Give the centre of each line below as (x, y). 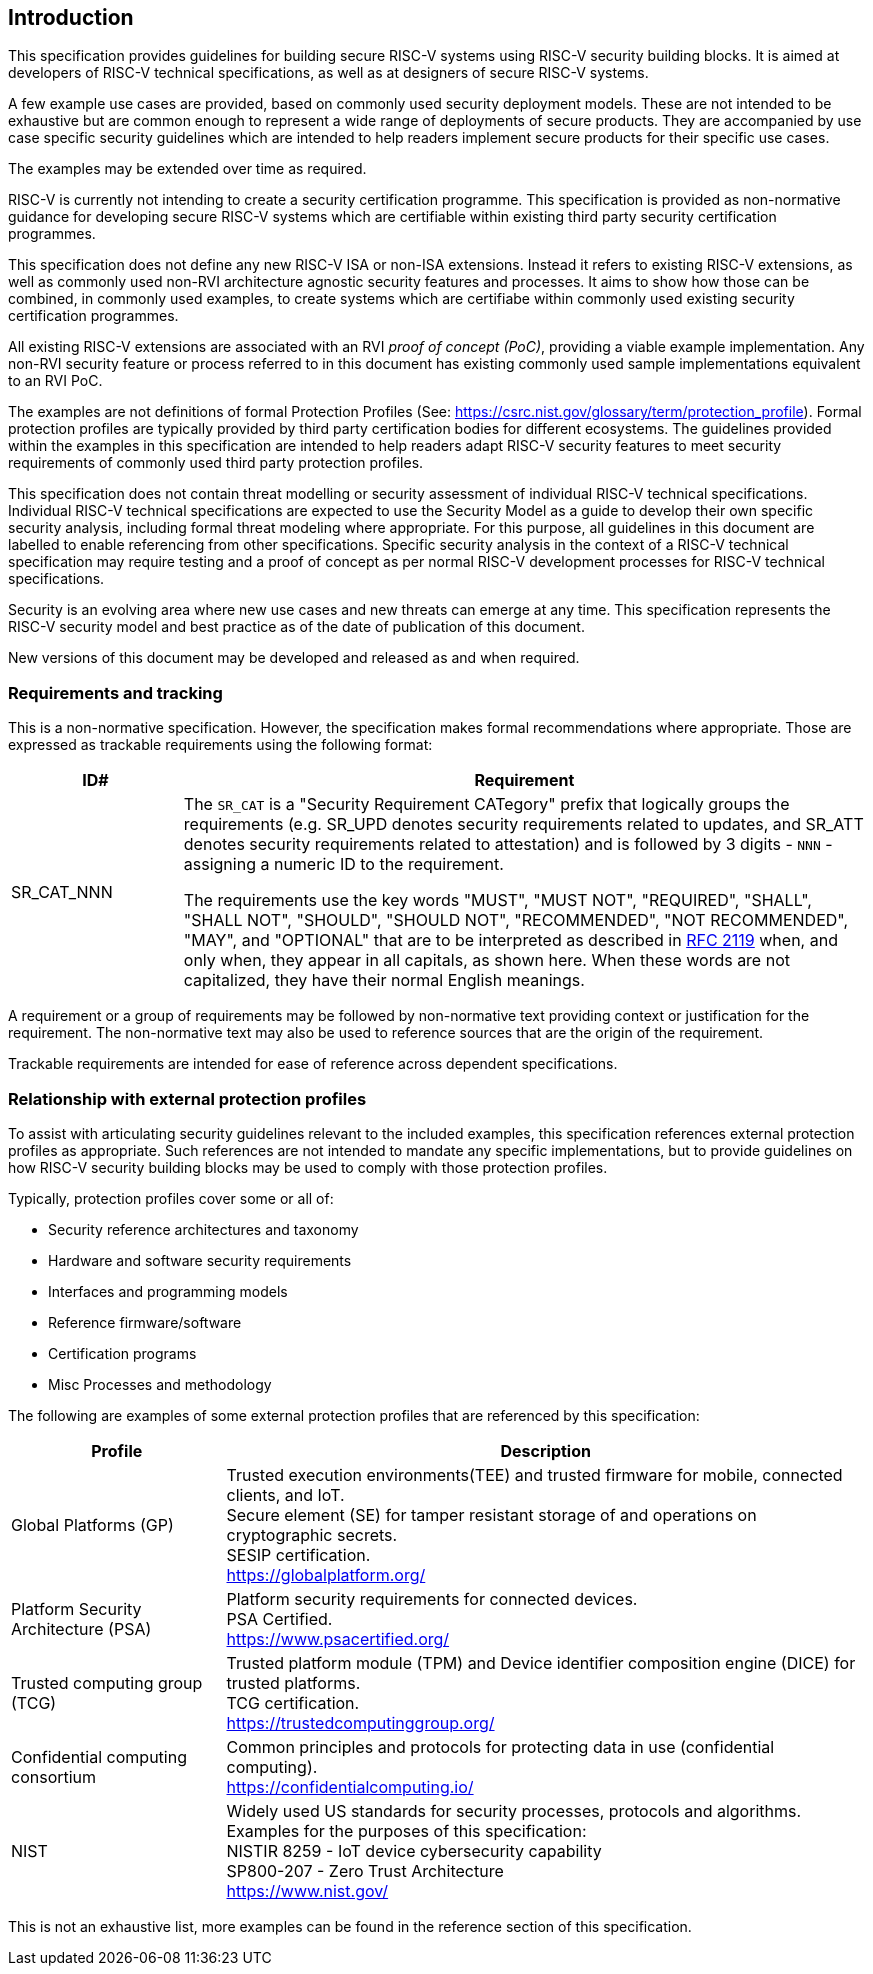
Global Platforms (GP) (92, 1524)
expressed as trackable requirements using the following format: (220, 745)
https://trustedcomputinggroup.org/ (360, 1722)
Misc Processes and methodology (160, 1384)
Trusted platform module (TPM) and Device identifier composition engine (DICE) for (541, 1662)
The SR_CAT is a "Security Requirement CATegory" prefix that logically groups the (486, 804)
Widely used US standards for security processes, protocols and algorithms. (514, 1810)
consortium (54, 1776)
